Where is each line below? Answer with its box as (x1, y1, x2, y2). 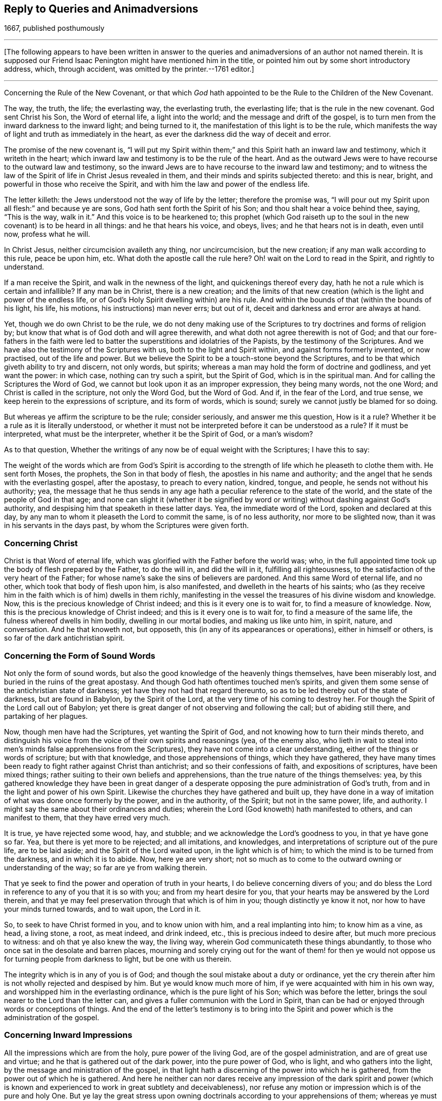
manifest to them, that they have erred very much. (4, 813, 171, 822)
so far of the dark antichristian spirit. (4, 634, 125, 643)
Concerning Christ (4, 538, 78, 548)
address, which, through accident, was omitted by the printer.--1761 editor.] (4, 65, 254, 74)
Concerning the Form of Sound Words (4, 650, 155, 661)
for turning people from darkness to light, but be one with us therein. (4, 954, 232, 963)
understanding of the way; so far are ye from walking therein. (4, 863, 207, 872)
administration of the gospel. (4, 1013, 99, 1022)
